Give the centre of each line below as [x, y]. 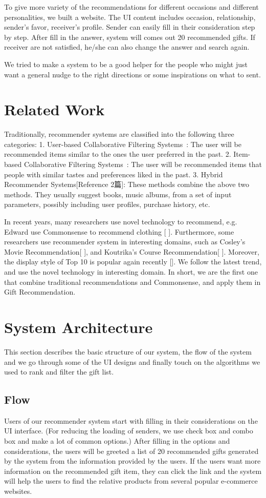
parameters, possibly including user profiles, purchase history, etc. [107, 204]
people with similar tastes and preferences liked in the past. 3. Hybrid [114, 174]
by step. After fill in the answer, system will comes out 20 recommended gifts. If [130, 37]
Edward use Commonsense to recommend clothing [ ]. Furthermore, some [119, 231]
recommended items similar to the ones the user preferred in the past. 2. [118, 154]
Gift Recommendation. [40, 292]
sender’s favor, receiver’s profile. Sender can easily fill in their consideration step [130, 27]
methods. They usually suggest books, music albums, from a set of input [118, 194]
